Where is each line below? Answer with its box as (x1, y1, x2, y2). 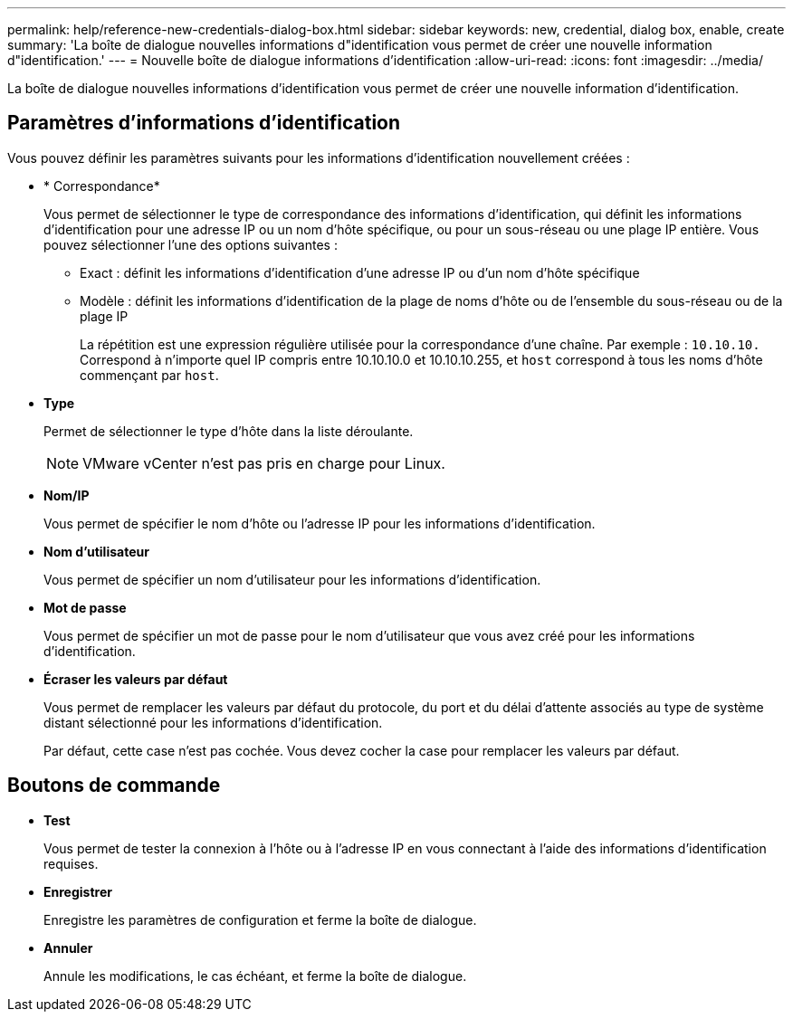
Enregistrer (43, 883, 112, 900)
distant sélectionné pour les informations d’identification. (43, 714, 383, 730)
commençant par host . (80, 367, 219, 383)
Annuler (43, 939, 93, 956)
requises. (43, 855, 99, 871)
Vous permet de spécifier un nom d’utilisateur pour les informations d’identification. (43, 571, 541, 587)
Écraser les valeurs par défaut (43, 671, 228, 687)
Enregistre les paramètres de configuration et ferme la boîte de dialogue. (43, 911, 477, 928)
